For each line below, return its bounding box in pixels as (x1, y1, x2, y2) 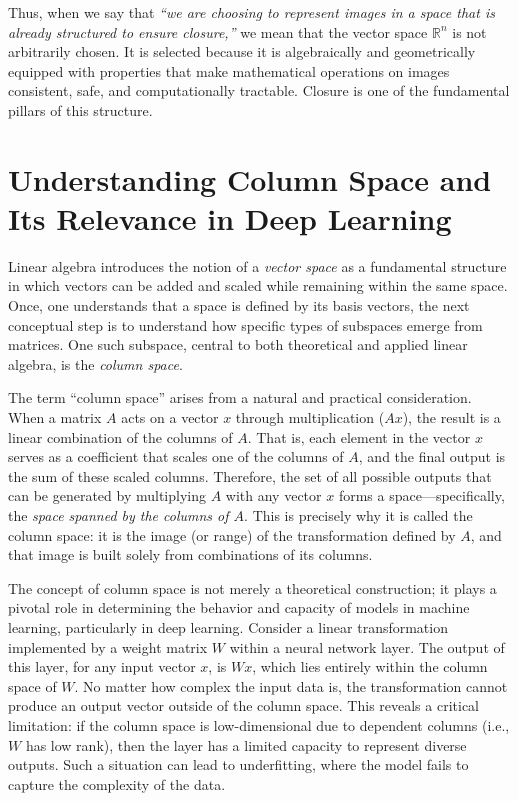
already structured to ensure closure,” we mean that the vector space (8, 21, 428, 42)
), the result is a (402, 407, 501, 428)
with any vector (225, 485, 322, 506)
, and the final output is (358, 446, 506, 467)
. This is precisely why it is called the (244, 505, 473, 525)
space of (8, 675, 57, 696)
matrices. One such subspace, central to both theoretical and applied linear (8, 334, 468, 355)
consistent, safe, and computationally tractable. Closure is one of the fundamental (8, 80, 510, 101)
